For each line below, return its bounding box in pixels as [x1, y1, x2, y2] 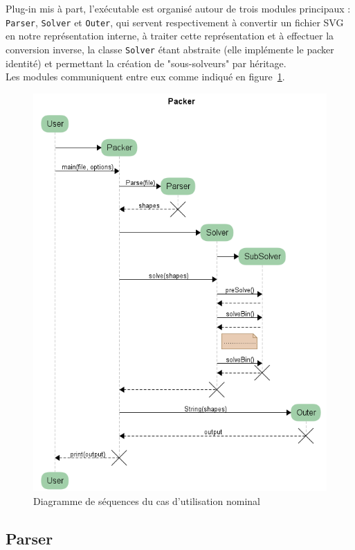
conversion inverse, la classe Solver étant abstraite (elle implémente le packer [6, 42, 334, 56]
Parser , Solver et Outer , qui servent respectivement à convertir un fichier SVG [6, 15, 344, 29]
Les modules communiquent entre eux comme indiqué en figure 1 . [6, 69, 285, 84]
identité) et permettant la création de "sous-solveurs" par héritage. [6, 55, 286, 70]
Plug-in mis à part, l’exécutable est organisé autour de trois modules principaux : [6, 1, 351, 15]
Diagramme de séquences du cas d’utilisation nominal [33, 493, 260, 508]
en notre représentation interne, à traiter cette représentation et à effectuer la [6, 28, 334, 43]
